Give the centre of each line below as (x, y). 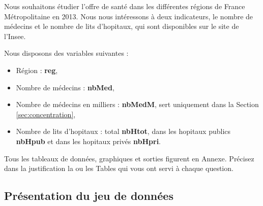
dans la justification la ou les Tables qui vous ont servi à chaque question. (119, 168)
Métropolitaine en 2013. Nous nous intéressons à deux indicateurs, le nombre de (129, 16)
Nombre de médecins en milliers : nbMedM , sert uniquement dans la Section (137, 104)
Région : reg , (37, 70)
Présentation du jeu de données (89, 196)
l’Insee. (15, 36)
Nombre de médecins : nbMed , (65, 87)
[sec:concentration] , (46, 114)
